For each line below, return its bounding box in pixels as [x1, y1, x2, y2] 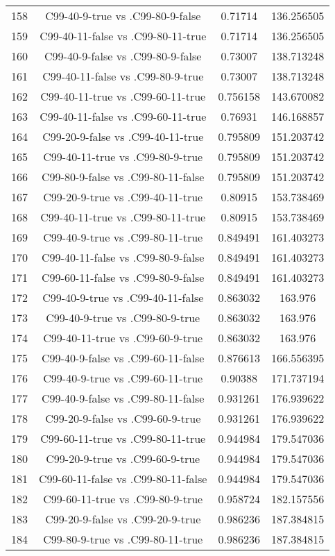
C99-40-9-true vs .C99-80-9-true [46, 310, 200, 326]
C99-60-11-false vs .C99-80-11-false [39, 471, 207, 487]
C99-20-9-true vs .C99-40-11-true [43, 189, 203, 205]
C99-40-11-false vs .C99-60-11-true [40, 108, 207, 124]
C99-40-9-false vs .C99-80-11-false [42, 390, 205, 406]
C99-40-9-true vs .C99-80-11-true [43, 229, 203, 245]
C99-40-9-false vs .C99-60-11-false [42, 350, 205, 366]
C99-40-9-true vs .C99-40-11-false [42, 289, 204, 305]
